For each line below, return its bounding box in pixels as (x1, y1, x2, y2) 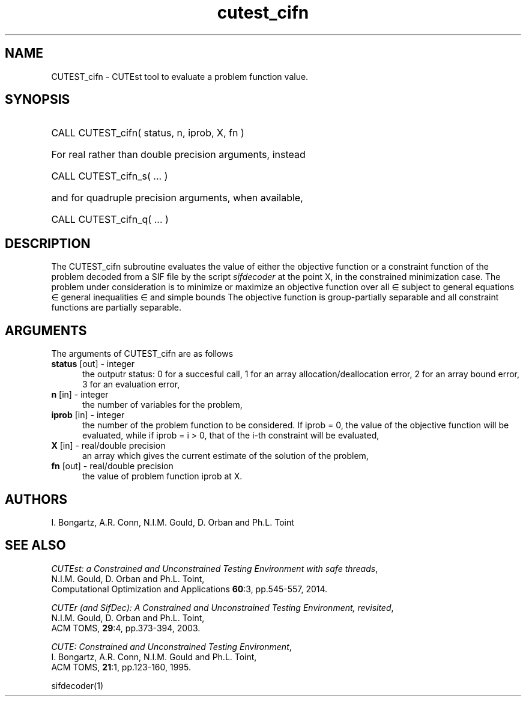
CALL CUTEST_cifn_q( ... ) (51, 213, 169, 226)
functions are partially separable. (51, 302, 182, 313)
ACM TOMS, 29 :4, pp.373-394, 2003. (51, 622, 201, 633)
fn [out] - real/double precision (51, 461, 174, 472)
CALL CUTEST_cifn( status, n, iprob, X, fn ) (51, 127, 244, 139)
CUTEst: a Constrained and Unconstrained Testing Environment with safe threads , (51, 563, 378, 574)
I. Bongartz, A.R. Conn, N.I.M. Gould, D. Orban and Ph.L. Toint (51, 517, 294, 527)
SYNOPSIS (5, 92, 70, 108)
